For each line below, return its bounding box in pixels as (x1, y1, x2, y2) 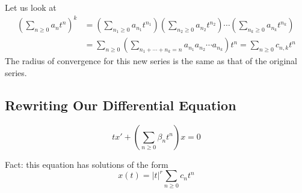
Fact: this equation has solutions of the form (5, 158, 168, 170)
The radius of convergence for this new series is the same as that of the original (5, 55, 298, 67)
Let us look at (5, 1, 57, 13)
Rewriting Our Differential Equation (5, 95, 236, 114)
